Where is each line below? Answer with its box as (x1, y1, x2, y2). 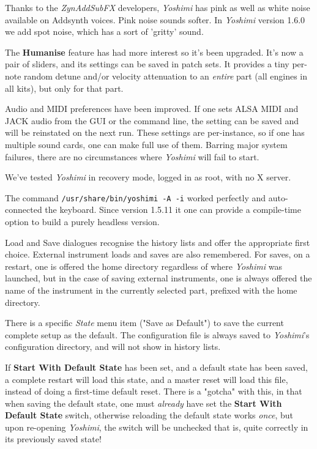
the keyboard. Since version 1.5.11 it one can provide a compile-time (45, 203, 301, 216)
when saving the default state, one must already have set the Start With (5, 396, 282, 409)
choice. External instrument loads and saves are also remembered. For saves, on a (5, 248, 310, 261)
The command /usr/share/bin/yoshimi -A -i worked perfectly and (5, 191, 266, 204)
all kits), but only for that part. (5, 81, 124, 94)
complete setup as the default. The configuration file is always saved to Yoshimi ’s (5, 328, 310, 341)
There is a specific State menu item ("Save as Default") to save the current (5, 316, 284, 329)
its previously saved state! (5, 432, 102, 445)
